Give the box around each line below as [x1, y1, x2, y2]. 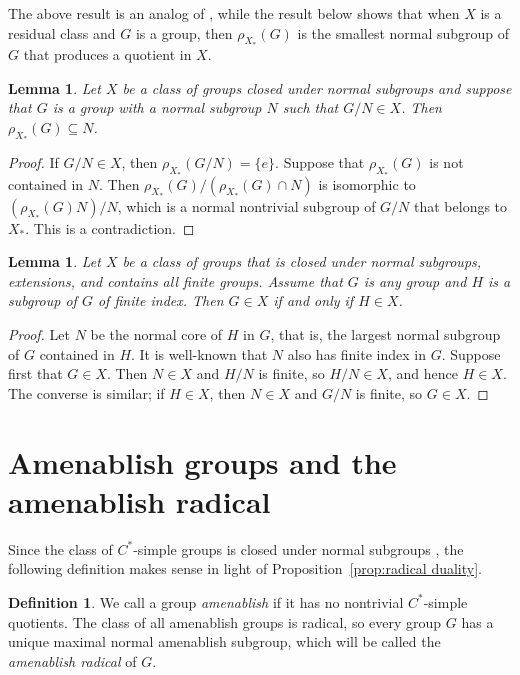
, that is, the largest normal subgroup [270, 324, 501, 345]
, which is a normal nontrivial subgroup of [117, 195, 376, 216]
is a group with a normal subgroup [52, 97, 262, 118]
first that [8, 363, 63, 384]
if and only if [273, 290, 354, 311]
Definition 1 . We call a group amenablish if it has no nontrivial [8, 591, 404, 612]
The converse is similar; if [8, 382, 165, 403]
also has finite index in [287, 343, 426, 364]
